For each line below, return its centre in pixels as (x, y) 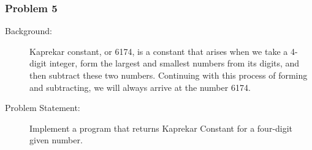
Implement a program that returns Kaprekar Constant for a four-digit (161, 128)
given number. (56, 140)
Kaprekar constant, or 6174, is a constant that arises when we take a (159, 51)
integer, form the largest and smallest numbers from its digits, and (174, 63)
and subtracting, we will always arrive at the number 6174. (140, 87)
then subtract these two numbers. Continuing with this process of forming (169, 75)
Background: (29, 31)
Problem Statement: (43, 108)
